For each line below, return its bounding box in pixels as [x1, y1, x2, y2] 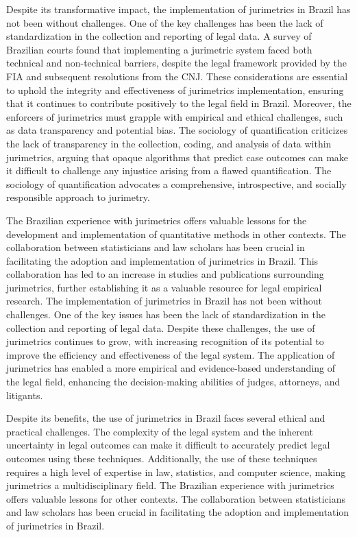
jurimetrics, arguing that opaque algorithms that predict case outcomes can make [6, 150, 349, 164]
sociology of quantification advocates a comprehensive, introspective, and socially [6, 176, 347, 191]
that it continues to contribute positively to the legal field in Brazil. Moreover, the [6, 96, 352, 110]
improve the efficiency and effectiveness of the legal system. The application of [6, 347, 335, 361]
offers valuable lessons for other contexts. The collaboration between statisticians [6, 491, 346, 505]
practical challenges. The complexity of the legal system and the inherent [6, 424, 313, 438]
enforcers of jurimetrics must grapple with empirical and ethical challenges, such [6, 109, 343, 123]
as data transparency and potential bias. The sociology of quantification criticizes [6, 123, 348, 137]
